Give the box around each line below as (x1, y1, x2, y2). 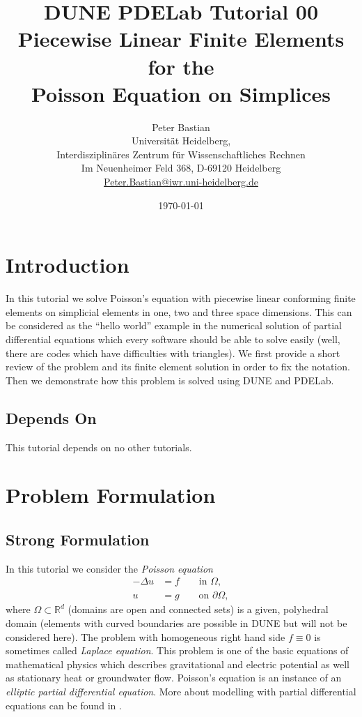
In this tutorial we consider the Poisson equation (6, 561, 213, 575)
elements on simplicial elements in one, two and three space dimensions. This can (6, 304, 352, 319)
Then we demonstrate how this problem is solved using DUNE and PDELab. (6, 372, 334, 387)
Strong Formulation (6, 528, 150, 550)
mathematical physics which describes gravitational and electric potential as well (6, 656, 349, 671)
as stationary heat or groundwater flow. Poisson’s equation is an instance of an (6, 670, 342, 685)
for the (148, 52, 214, 80)
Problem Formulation (6, 481, 216, 509)
